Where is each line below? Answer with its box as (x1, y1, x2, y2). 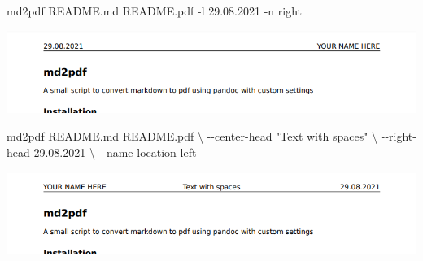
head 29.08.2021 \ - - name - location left (7, 143, 197, 160)
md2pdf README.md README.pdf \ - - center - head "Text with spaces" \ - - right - (7, 128, 416, 145)
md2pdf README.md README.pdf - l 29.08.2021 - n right (7, 2, 303, 19)
